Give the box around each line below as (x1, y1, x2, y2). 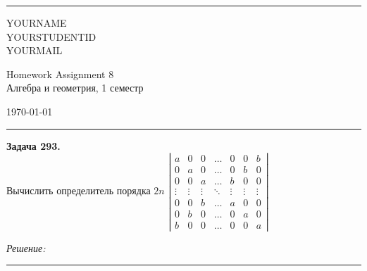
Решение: (6, 240, 46, 255)
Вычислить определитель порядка (6, 183, 151, 198)
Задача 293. (6, 138, 61, 153)
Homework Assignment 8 (6, 66, 114, 81)
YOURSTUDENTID (6, 29, 97, 44)
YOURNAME (6, 15, 67, 30)
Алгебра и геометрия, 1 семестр (6, 80, 144, 95)
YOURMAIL (6, 43, 63, 58)
